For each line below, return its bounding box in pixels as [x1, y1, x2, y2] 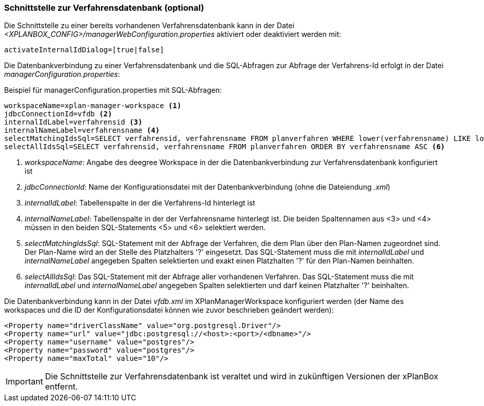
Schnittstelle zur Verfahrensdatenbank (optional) [4, 3, 204, 13]
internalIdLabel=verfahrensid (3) [4, 118, 143, 127]
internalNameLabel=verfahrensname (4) [4, 126, 160, 135]
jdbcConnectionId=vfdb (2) [4, 110, 112, 118]
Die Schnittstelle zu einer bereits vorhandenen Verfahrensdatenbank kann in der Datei [4, 21, 294, 30]
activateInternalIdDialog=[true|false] [4, 46, 164, 54]
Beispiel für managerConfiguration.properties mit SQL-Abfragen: [4, 86, 222, 95]
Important [6, 376, 43, 387]
